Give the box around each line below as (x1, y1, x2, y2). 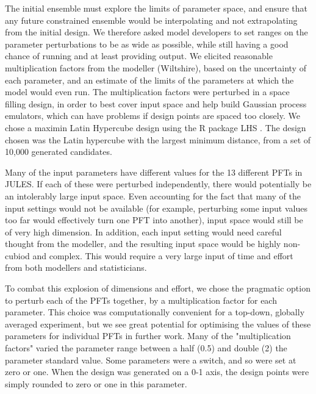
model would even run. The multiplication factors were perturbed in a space (5, 85, 290, 98)
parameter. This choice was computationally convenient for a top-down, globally (5, 306, 305, 318)
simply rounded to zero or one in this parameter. (5, 377, 187, 390)
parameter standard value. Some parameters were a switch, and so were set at (5, 353, 296, 366)
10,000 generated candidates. (5, 145, 112, 158)
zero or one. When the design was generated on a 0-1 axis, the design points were (5, 365, 309, 378)
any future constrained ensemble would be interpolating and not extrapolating (5, 13, 298, 26)
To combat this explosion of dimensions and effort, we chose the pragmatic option (5, 282, 311, 295)
